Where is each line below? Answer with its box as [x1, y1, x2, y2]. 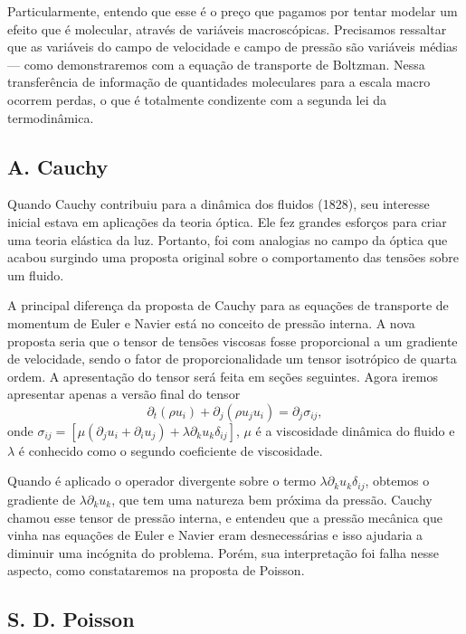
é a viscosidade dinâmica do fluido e [255, 421, 455, 440]
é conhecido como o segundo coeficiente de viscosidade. [18, 440, 323, 459]
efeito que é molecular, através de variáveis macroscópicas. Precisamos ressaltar [7, 19, 447, 38]
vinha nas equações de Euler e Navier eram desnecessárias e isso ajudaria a [7, 525, 423, 544]
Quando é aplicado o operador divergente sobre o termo [7, 471, 316, 490]
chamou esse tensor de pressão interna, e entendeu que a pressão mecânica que [7, 507, 442, 526]
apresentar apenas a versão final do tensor [7, 384, 241, 403]
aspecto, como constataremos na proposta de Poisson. [7, 561, 305, 580]
